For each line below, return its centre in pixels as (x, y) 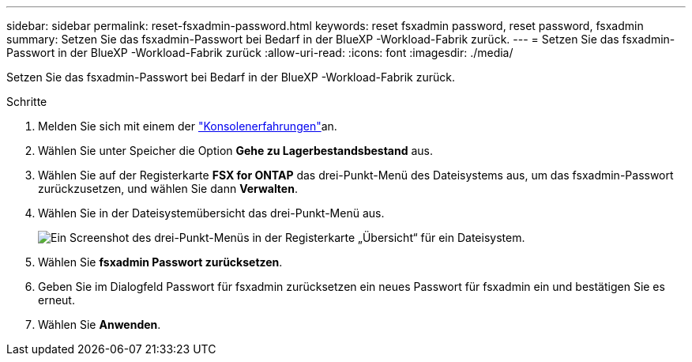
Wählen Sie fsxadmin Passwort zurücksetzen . (160, 262)
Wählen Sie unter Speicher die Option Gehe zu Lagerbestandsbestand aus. (235, 151)
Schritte (27, 102)
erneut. (56, 300)
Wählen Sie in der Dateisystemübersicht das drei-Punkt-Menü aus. (211, 213)
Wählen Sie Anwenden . (100, 324)
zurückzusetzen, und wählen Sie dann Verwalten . (168, 189)
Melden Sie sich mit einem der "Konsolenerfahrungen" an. (188, 126)
